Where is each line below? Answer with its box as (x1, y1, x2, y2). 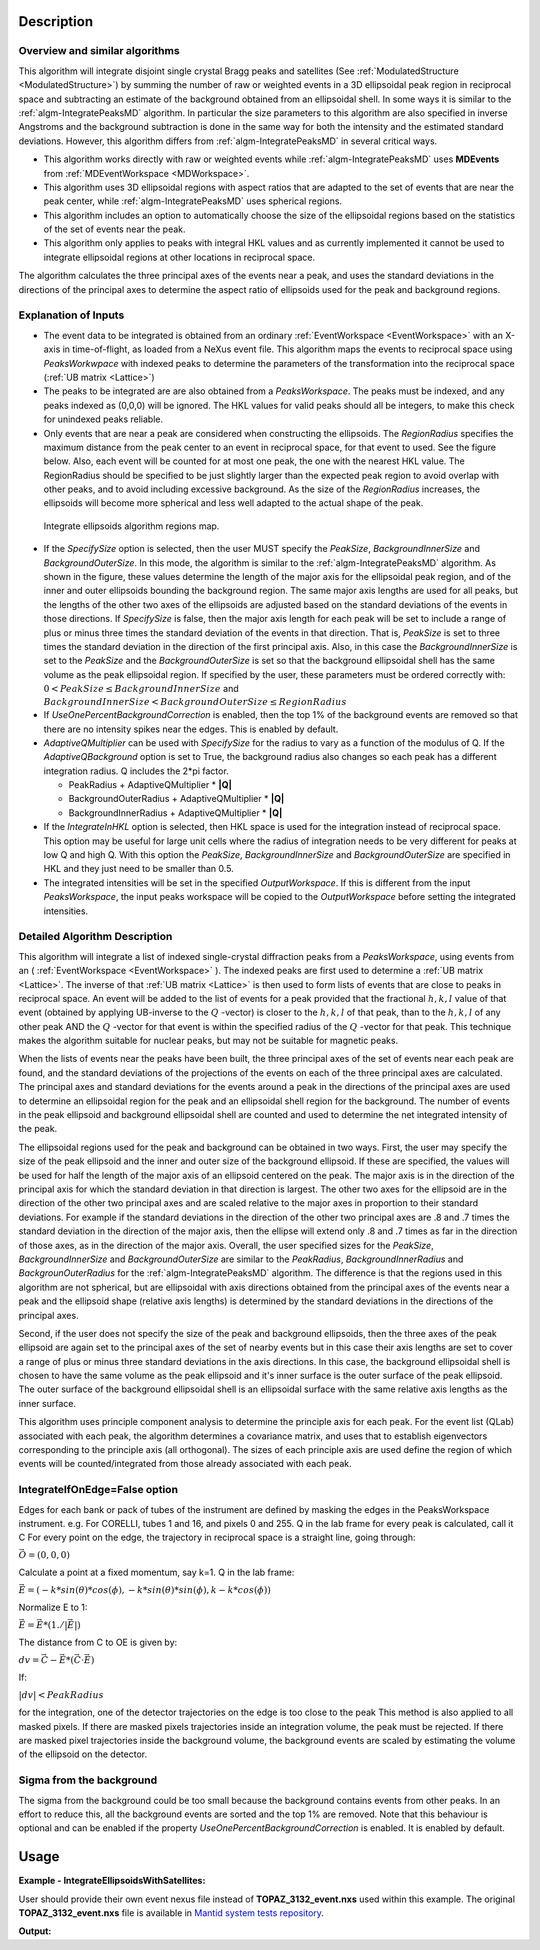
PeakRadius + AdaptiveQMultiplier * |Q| (68, 779, 232, 791)
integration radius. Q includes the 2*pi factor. (43, 765, 229, 777)
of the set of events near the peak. (43, 223, 186, 235)
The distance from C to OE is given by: (18, 1636, 178, 1649)
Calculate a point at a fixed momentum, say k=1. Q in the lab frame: (18, 1566, 295, 1579)
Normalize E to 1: (18, 1601, 88, 1614)
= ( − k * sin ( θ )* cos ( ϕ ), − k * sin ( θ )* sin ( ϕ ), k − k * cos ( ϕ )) (26, 1584, 272, 1595)
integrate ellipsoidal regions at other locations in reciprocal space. (43, 251, 315, 263)
